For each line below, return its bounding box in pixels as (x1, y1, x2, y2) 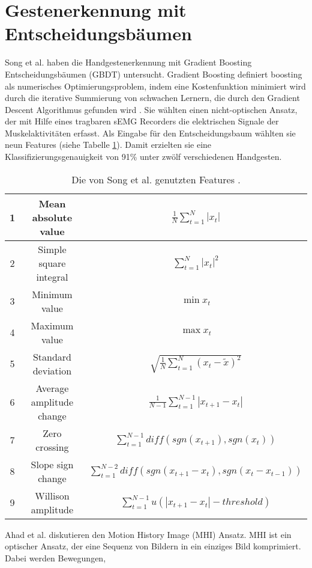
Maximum (31, 318, 74, 332)
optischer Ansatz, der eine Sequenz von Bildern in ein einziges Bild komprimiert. (5, 540, 301, 552)
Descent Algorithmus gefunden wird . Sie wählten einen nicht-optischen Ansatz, (5, 103, 298, 115)
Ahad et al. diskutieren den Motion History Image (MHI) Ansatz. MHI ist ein (5, 528, 292, 540)
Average (35, 380, 69, 395)
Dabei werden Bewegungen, (5, 551, 106, 564)
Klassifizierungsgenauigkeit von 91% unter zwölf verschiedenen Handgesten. (5, 150, 282, 163)
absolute (32, 210, 73, 224)
